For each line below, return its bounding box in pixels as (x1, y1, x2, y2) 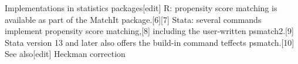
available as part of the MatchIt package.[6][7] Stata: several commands (5, 13, 262, 25)
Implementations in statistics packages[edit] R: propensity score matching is (5, 2, 277, 14)
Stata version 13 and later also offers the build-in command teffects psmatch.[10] (5, 36, 294, 48)
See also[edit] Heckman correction (5, 48, 126, 60)
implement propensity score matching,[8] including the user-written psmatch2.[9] (5, 25, 294, 37)
